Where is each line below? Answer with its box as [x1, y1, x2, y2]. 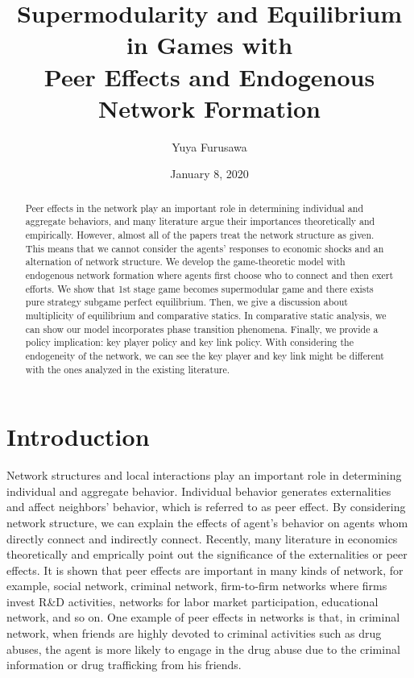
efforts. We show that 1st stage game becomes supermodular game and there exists [25, 281, 374, 295]
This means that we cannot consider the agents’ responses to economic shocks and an [25, 241, 384, 255]
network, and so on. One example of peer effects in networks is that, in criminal [6, 609, 400, 626]
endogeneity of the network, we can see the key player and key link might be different [25, 348, 384, 362]
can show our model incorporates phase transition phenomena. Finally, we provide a [25, 322, 379, 335]
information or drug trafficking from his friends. [6, 656, 242, 673]
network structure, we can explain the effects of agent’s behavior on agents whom [6, 514, 408, 530]
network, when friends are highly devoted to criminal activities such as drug [6, 625, 382, 642]
